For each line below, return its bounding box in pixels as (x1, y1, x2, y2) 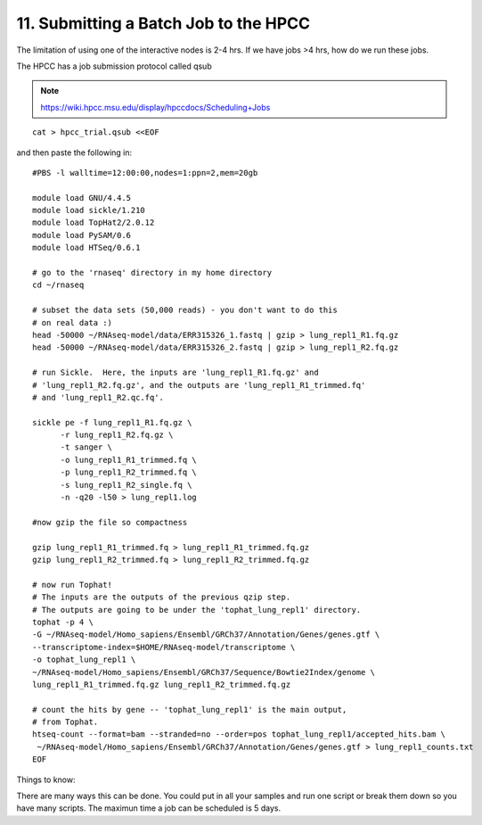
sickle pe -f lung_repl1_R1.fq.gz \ (32, 417, 192, 427)
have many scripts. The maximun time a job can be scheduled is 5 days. (16, 803, 282, 813)
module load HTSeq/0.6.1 (32, 243, 141, 253)
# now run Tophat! (32, 580, 113, 590)
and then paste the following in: (16, 147, 133, 158)
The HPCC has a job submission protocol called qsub (16, 61, 213, 71)
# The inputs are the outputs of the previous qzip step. (32, 592, 291, 602)
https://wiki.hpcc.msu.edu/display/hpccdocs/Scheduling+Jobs (40, 102, 271, 112)
